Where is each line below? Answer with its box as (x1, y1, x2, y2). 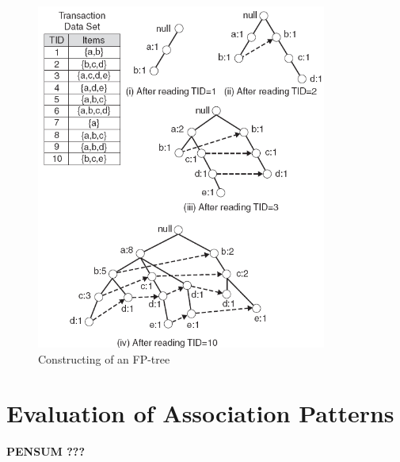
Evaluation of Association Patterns (6, 397, 394, 429)
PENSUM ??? (6, 443, 85, 460)
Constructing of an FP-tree (38, 350, 170, 367)
